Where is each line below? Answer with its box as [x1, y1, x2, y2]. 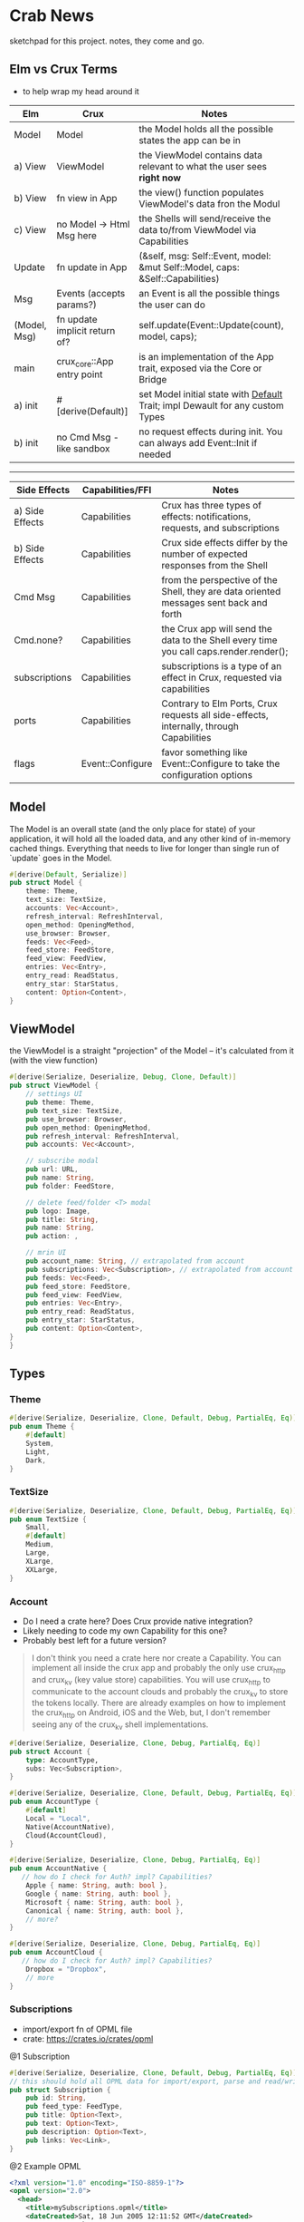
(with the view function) [9, 1055, 98, 1066]
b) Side [14, 541, 45, 554]
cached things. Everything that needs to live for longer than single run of [9, 842, 280, 853]
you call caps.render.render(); [161, 645, 289, 657]
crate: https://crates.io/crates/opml [22, 2033, 154, 2044]
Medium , [25, 1540, 54, 1549]
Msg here [56, 228, 98, 241]
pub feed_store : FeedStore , [25, 1282, 131, 1291]
